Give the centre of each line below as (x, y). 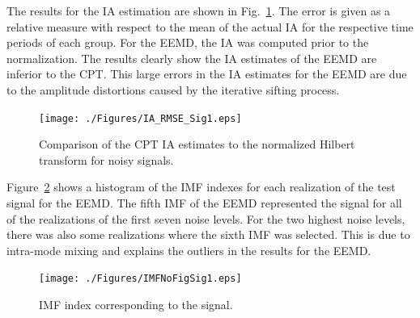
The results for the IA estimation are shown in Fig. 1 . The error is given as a (199, 10)
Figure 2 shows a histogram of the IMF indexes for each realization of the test (201, 187)
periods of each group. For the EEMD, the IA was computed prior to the (188, 42)
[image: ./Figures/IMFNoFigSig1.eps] (140, 279)
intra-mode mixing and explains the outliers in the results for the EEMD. (189, 250)
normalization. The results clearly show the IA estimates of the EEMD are (192, 58)
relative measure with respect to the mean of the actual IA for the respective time (210, 26)
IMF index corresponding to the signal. (136, 305)
